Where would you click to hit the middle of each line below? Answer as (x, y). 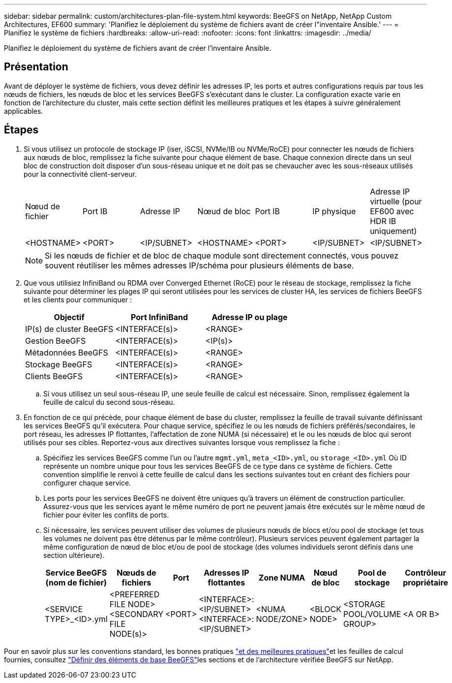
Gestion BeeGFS (56, 341)
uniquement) (393, 231)
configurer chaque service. (87, 483)
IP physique (334, 211)
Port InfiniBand (160, 317)
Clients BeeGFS (54, 376)
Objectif (69, 317)
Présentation (36, 67)
